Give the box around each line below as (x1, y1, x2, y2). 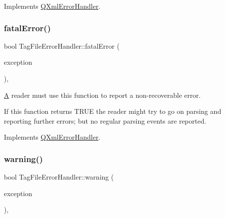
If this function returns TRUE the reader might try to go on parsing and (4, 106, 222, 116)
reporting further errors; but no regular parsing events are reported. (4, 115, 206, 126)
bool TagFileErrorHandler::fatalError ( (4, 40, 120, 51)
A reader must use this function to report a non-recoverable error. (4, 90, 201, 100)
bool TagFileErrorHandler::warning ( (4, 172, 114, 182)
